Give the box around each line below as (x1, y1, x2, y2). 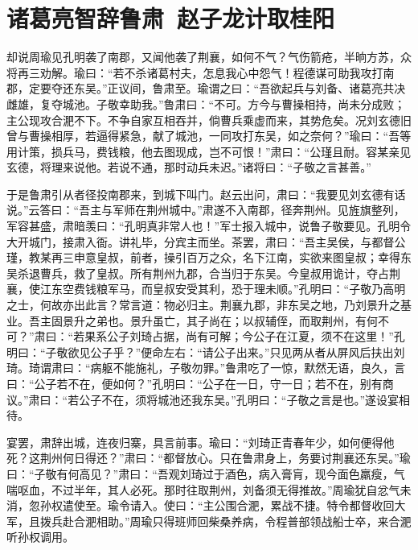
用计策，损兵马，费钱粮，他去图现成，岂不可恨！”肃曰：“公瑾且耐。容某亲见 (6, 143, 412, 159)
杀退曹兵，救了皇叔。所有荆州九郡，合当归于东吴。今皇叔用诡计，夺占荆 (17, 264, 400, 281)
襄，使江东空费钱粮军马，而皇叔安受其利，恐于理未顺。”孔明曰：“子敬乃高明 (6, 280, 406, 297)
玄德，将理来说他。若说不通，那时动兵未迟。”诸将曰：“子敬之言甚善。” (6, 159, 371, 176)
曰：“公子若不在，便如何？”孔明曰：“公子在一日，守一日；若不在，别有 (6, 375, 383, 391)
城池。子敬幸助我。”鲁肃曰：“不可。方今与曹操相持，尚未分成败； (62, 95, 406, 112)
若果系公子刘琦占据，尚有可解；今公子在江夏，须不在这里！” (73, 328, 394, 345)
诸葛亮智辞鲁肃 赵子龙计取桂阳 (6, 2, 335, 35)
